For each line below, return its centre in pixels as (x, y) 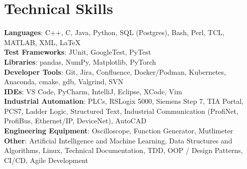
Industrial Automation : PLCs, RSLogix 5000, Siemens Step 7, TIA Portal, (124, 101)
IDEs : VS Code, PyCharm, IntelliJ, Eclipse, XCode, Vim (93, 91)
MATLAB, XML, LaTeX (43, 42)
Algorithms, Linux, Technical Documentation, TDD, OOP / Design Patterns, (123, 150)
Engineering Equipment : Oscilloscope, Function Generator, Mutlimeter (119, 131)
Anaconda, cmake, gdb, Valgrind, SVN (64, 81)
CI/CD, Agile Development (46, 160)
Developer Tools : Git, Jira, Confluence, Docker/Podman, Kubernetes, (115, 71)
